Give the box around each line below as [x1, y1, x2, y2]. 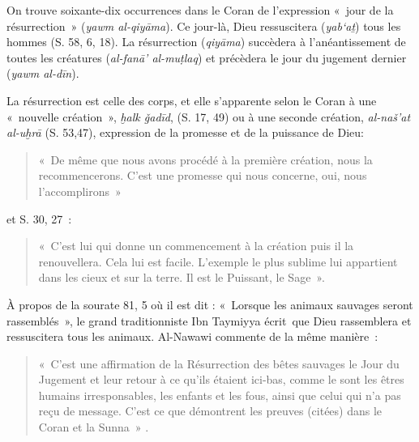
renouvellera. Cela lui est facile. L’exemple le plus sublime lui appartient [38, 253, 398, 270]
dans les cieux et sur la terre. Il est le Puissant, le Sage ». [38, 269, 325, 286]
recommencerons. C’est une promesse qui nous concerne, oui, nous [38, 167, 367, 184]
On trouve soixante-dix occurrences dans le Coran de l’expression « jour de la [6, 2, 394, 18]
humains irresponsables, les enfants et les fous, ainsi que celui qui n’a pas [38, 386, 401, 403]
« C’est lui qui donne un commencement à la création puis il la [38, 237, 354, 254]
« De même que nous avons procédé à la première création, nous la [38, 151, 373, 168]
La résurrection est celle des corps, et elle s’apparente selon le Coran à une [6, 91, 377, 108]
